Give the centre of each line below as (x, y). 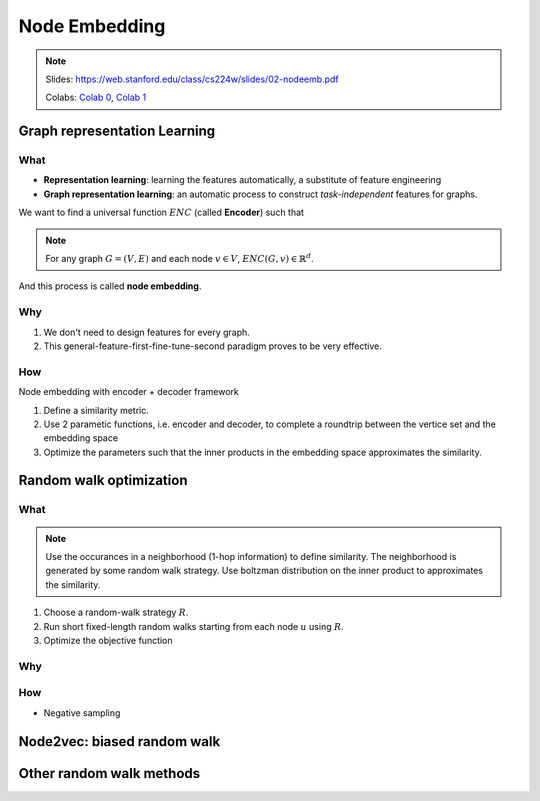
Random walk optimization (103, 480)
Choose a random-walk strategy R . (116, 612)
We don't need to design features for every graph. (146, 332)
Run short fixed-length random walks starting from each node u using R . (193, 626)
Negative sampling (82, 712)
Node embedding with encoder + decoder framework (129, 392)
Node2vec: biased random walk (119, 741)
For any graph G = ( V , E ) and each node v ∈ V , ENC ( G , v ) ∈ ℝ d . (179, 258)
